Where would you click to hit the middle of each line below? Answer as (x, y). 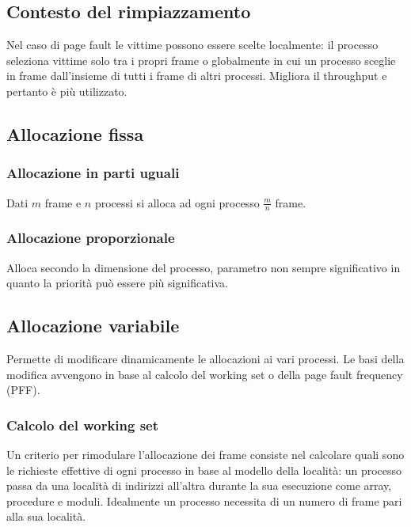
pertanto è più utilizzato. (67, 91)
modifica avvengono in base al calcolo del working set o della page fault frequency (205, 374)
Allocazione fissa (75, 133)
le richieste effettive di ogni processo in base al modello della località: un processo (204, 470)
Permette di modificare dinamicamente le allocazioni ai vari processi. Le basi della (205, 359)
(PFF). (23, 390)
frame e (63, 202)
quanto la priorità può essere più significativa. (117, 283)
